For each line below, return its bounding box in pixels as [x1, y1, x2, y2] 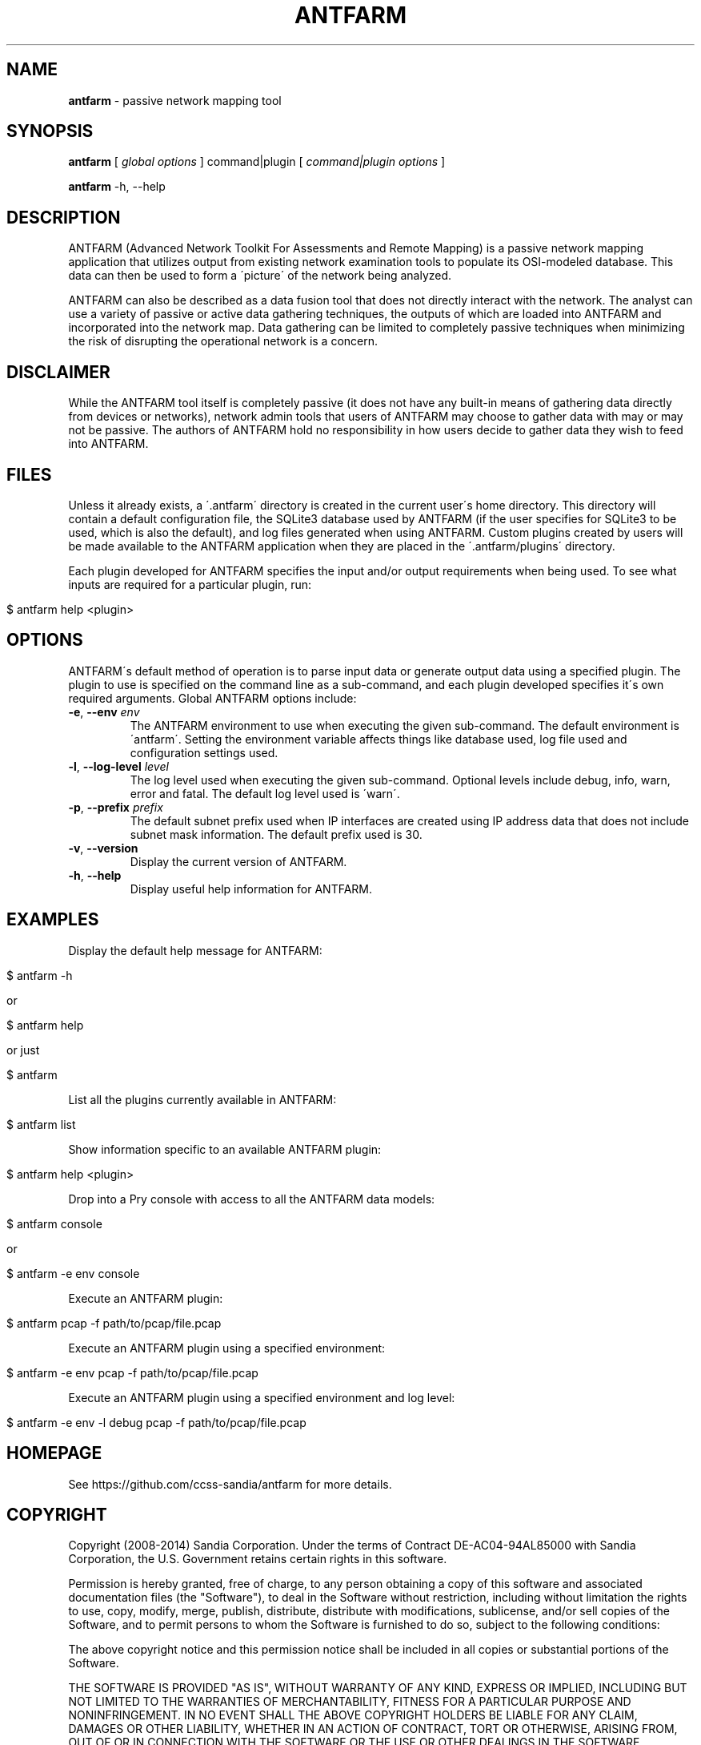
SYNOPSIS [6, 121, 94, 142]
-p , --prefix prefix [68, 800, 163, 814]
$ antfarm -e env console [6, 1266, 140, 1280]
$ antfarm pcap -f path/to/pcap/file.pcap [6, 1316, 222, 1330]
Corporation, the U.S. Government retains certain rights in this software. [68, 1552, 447, 1566]
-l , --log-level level [68, 759, 169, 773]
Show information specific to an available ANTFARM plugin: [68, 1142, 382, 1156]
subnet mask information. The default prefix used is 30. [130, 827, 423, 841]
